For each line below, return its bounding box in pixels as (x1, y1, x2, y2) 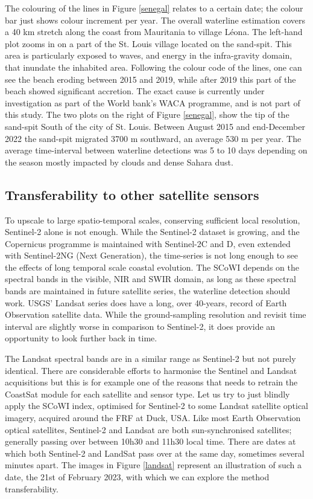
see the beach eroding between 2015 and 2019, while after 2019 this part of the (5, 72, 296, 85)
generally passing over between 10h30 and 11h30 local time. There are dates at (5, 435, 296, 448)
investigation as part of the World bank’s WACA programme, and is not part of (5, 96, 300, 109)
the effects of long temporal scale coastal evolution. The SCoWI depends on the (5, 260, 299, 273)
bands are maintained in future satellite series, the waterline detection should (5, 285, 291, 297)
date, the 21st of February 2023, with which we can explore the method (5, 470, 270, 483)
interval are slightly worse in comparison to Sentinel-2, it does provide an (5, 320, 276, 332)
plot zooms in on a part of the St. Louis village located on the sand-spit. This (5, 37, 292, 50)
